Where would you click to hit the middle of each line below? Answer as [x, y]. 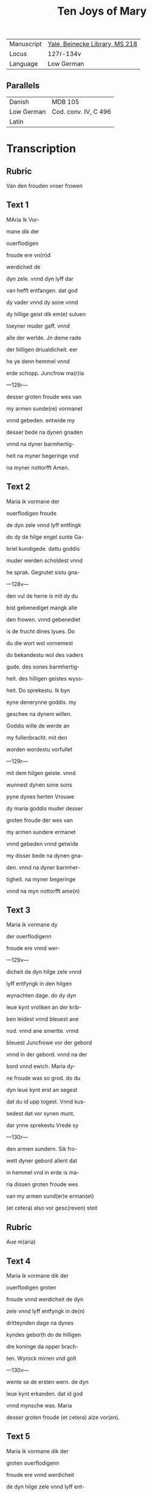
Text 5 [18, 1436]
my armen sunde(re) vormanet [45, 408]
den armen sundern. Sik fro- [42, 1149]
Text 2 [18, 487]
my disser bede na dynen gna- [45, 855]
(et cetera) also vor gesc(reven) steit [52, 1208]
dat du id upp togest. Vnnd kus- [46, 1102]
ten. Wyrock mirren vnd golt [41, 1358]
